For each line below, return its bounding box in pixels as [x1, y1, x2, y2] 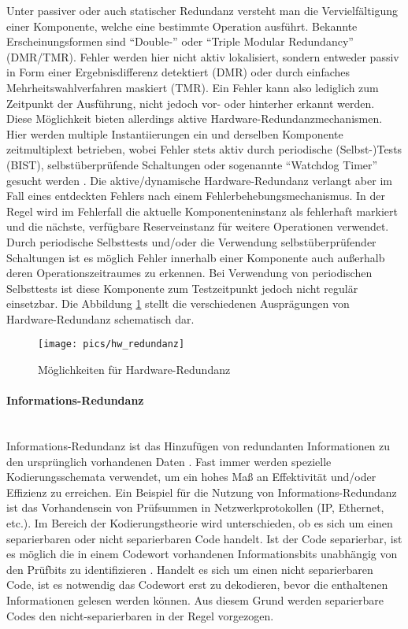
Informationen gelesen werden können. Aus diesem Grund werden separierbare [6, 592, 384, 609]
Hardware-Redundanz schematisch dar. [6, 310, 195, 327]
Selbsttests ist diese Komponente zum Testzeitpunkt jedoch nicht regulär [6, 279, 358, 296]
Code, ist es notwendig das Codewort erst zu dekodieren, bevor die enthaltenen [6, 576, 388, 593]
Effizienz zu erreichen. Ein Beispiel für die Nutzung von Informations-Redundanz [6, 483, 397, 500]
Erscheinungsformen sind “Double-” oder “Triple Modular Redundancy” [6, 33, 354, 50]
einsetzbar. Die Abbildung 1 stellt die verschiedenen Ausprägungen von [6, 295, 350, 312]
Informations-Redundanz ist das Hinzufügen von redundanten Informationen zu [6, 438, 391, 454]
